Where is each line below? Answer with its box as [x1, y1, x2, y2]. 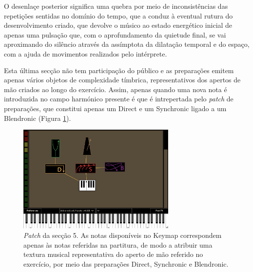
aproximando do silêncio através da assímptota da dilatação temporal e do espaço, [4, 39, 250, 49]
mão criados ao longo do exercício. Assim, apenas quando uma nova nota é [4, 84, 227, 94]
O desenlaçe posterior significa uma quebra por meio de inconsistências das [4, 1, 228, 11]
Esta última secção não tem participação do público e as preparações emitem [4, 65, 234, 75]
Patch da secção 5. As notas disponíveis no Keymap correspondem [23, 230, 222, 240]
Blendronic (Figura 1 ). [4, 113, 71, 123]
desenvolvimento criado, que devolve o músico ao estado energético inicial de [4, 20, 233, 30]
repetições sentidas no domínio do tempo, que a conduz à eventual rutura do [4, 10, 233, 20]
